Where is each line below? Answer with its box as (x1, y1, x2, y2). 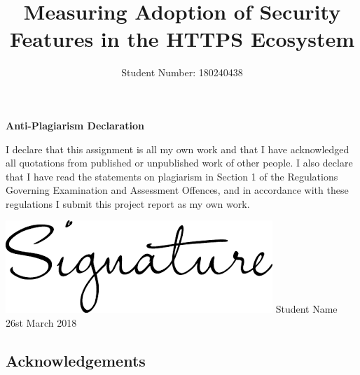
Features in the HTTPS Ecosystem (9, 24, 355, 53)
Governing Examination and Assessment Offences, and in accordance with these (6, 183, 349, 197)
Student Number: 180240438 (121, 65, 243, 80)
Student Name (275, 302, 338, 316)
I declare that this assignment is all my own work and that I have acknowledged (6, 141, 349, 156)
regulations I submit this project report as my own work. (6, 196, 250, 211)
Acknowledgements (6, 350, 146, 372)
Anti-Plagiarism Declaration (6, 118, 144, 132)
